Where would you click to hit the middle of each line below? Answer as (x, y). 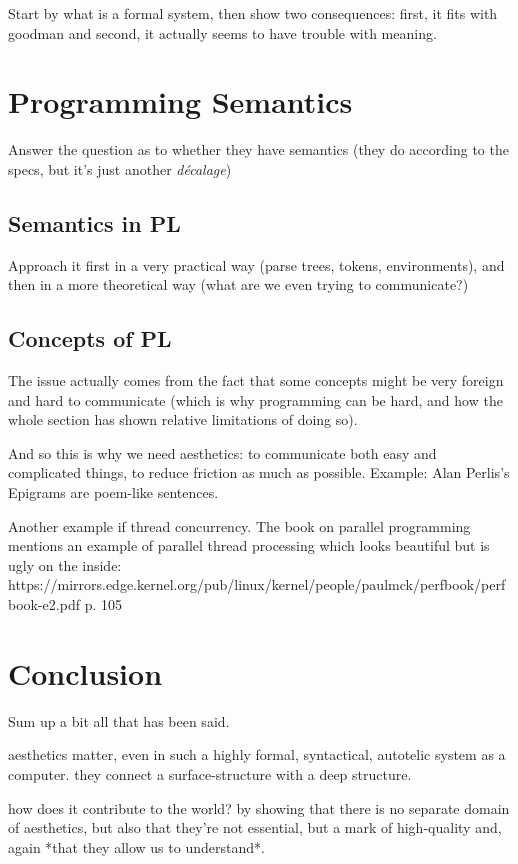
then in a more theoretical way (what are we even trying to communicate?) (238, 284)
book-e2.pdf (44, 604)
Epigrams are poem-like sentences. (113, 492)
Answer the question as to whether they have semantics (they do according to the (258, 149)
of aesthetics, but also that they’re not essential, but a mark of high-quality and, (255, 827)
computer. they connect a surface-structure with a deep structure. (210, 773)
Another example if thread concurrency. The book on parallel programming (239, 525)
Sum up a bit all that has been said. (119, 720)
